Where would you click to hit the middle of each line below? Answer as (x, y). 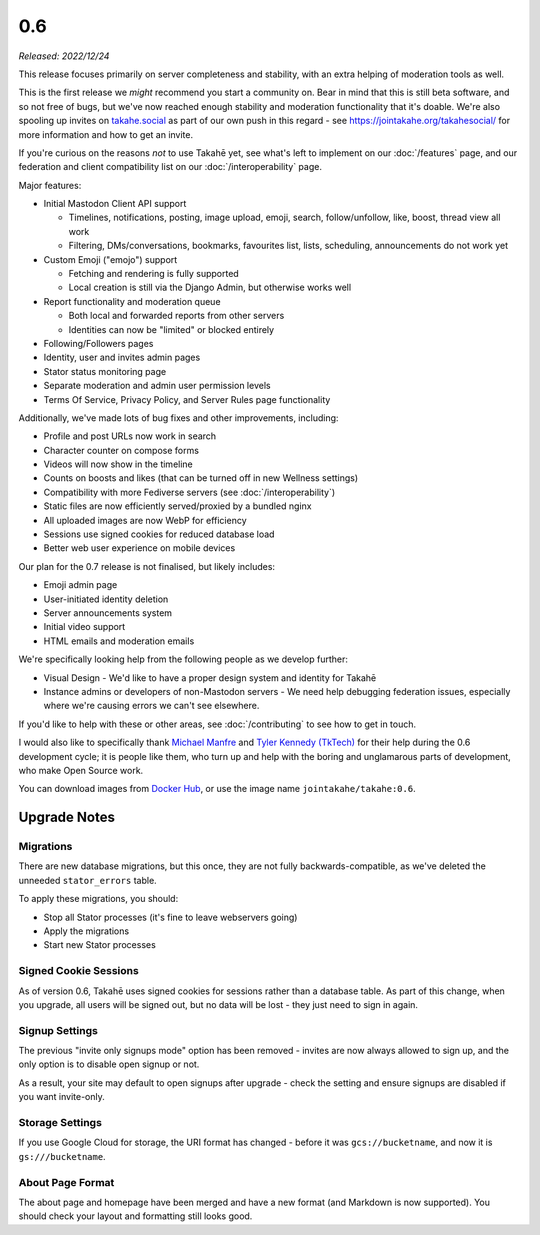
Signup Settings (58, 1030)
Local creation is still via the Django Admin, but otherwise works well (210, 287)
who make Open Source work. (81, 770)
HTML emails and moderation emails (119, 641)
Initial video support (84, 627)
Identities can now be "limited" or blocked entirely (171, 329)
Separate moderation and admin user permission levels (157, 386)
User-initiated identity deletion (106, 599)
